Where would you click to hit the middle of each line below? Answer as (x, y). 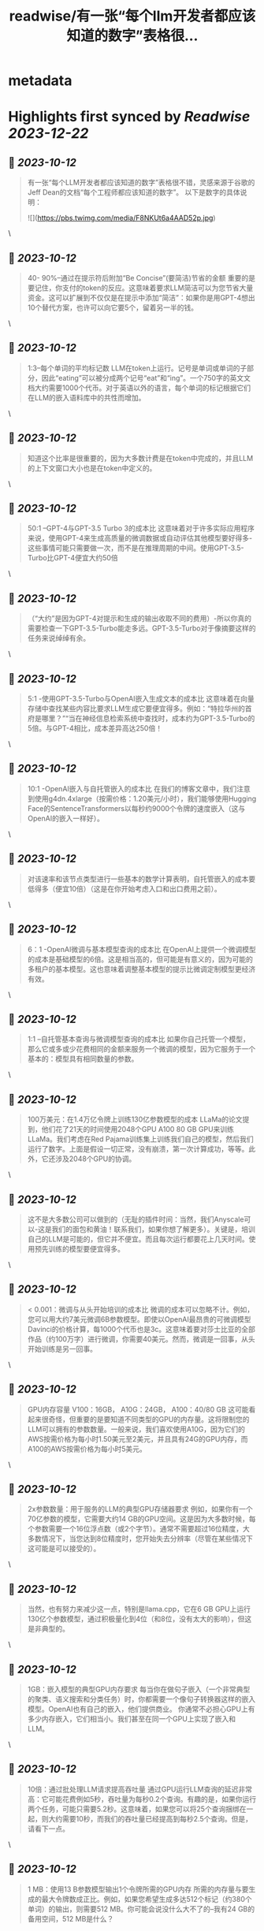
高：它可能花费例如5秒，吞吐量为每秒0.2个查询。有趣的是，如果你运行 (142, 1799)
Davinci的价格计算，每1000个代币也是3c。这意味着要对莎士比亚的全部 (141, 1329)
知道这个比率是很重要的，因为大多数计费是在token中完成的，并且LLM (140, 458)
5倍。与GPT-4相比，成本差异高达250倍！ (95, 728)
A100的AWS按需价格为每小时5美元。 (87, 1449)
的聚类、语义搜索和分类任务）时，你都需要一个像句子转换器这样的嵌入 (141, 1699)
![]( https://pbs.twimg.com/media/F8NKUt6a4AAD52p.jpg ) (121, 218)
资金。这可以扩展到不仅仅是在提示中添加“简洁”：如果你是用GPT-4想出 (141, 298)
